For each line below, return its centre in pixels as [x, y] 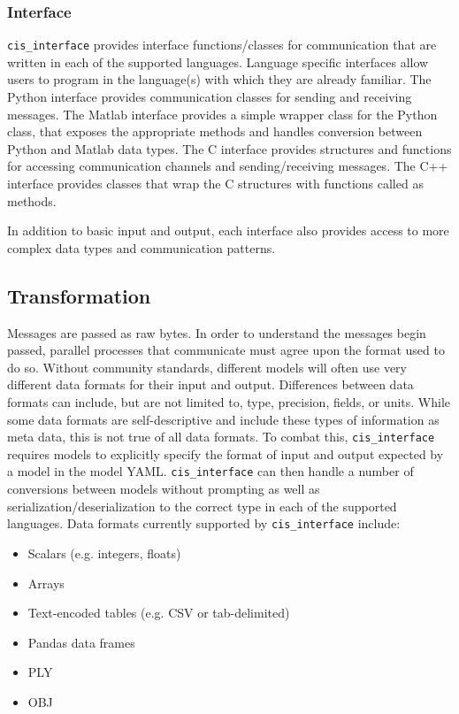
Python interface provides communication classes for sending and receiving [210, 97]
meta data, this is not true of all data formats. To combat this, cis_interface [221, 437]
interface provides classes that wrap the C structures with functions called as [215, 184]
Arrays [46, 583]
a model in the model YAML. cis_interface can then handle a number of [210, 471]
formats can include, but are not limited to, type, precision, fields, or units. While [229, 401]
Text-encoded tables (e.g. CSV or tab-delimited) [159, 613]
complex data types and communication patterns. [142, 247]
